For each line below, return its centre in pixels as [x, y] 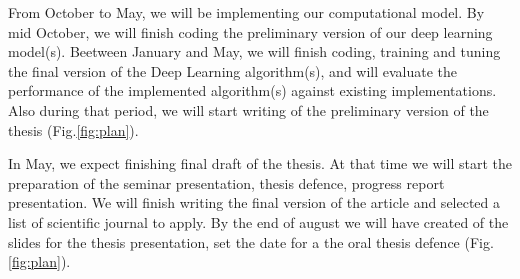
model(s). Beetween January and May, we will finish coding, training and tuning [254, 51]
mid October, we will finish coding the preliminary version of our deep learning [250, 31]
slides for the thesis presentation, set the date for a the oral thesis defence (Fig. [251, 241]
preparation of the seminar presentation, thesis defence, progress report [226, 182]
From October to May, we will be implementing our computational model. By [246, 12]
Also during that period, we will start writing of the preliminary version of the [248, 109]
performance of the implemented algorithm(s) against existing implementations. [252, 90]
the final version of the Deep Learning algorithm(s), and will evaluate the [233, 70]
